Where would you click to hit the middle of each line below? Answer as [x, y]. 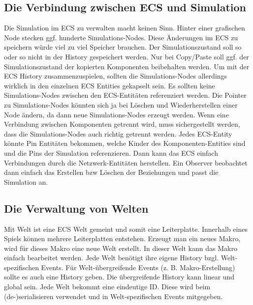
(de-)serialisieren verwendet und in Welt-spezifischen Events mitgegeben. [113, 296]
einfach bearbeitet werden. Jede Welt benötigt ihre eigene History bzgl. [111, 258]
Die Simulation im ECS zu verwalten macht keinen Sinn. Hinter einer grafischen [125, 28]
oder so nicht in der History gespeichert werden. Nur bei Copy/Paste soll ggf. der [126, 56]
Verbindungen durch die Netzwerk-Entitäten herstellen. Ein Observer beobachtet [126, 162]
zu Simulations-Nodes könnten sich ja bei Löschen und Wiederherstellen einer [121, 104]
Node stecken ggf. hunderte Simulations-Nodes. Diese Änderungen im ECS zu [121, 37]
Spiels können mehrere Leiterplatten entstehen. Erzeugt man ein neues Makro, [122, 238]
